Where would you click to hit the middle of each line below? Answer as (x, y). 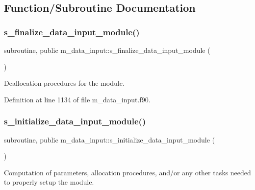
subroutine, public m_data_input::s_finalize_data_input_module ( (107, 50)
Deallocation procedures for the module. (64, 83)
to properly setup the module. (49, 182)
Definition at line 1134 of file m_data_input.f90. (77, 99)
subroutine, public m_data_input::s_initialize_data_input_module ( (110, 139)
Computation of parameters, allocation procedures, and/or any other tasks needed (127, 172)
